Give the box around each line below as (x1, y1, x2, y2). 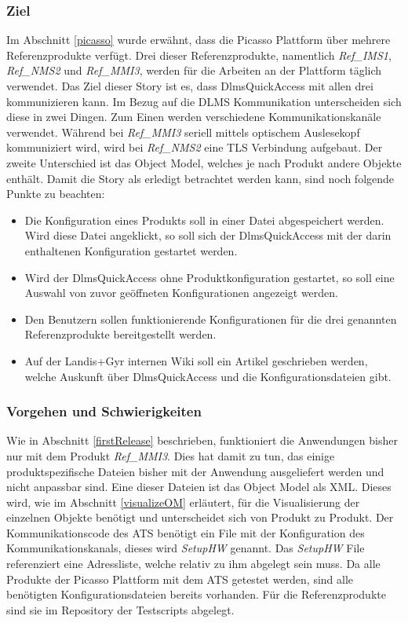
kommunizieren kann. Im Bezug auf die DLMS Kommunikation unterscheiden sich (6, 93, 402, 109)
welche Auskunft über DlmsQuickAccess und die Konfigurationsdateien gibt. (24, 368, 392, 384)
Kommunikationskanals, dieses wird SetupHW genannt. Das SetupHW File (6, 540, 365, 556)
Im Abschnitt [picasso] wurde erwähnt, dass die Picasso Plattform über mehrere (6, 31, 391, 48)
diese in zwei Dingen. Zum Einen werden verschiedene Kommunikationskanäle (6, 108, 381, 125)
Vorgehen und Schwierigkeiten (6, 401, 202, 421)
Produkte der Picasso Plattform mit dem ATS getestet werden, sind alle (6, 570, 354, 587)
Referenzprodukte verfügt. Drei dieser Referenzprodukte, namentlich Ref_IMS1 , (6, 46, 392, 63)
